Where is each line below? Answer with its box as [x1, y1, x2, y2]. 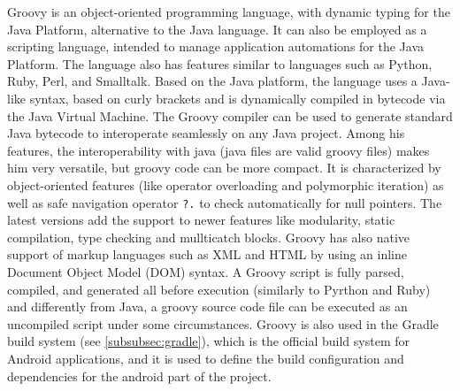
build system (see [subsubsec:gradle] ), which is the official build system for [7, 332, 410, 350]
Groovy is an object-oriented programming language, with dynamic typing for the [7, 3, 450, 20]
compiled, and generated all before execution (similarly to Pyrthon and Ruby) [7, 280, 431, 298]
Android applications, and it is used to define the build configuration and [7, 349, 404, 367]
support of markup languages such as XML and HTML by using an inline [7, 245, 408, 264]
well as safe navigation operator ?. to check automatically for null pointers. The [7, 193, 442, 211]
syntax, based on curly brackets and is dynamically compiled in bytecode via [29, 88, 446, 107]
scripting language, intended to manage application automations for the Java [7, 37, 425, 56]
